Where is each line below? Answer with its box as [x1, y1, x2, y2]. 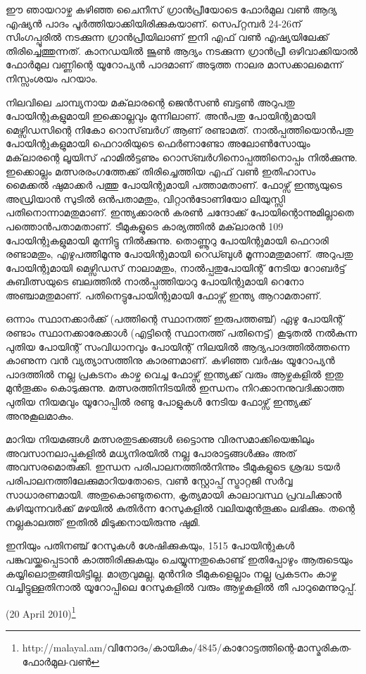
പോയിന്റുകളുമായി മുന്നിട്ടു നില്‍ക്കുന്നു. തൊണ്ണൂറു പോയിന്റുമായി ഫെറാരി [6, 232, 329, 247]
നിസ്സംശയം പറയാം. [6, 70, 98, 85]
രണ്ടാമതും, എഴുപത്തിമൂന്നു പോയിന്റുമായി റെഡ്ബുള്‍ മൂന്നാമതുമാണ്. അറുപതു [6, 246, 353, 261]
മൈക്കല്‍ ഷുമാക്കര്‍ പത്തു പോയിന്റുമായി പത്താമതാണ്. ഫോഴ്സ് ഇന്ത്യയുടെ [6, 177, 343, 192]
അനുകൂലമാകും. [6, 408, 74, 423]
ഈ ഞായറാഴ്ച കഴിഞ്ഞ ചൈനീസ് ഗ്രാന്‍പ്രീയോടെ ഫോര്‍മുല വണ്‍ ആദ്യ [6, 2, 337, 16]
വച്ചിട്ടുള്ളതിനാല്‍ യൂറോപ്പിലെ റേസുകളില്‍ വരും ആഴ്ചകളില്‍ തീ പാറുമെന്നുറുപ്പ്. [6, 580, 357, 594]
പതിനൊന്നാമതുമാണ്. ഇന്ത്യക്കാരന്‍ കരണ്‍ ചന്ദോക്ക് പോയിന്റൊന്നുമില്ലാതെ [6, 205, 354, 220]
